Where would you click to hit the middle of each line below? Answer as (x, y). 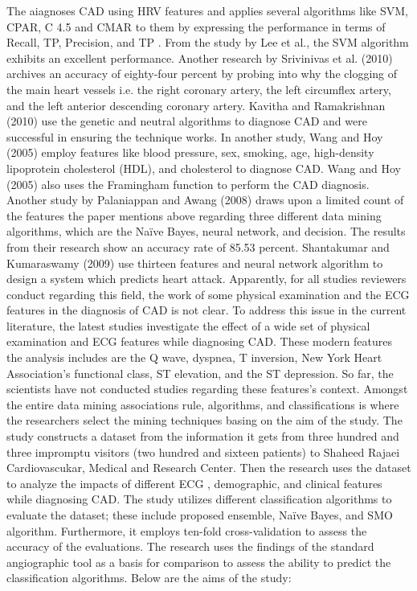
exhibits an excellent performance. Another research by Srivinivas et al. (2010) (200, 57)
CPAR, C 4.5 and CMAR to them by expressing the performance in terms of (196, 26)
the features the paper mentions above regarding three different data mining (194, 215)
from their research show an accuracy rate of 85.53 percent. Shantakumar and (198, 246)
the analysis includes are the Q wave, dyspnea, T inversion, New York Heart (194, 357)
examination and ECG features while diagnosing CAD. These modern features (200, 341)
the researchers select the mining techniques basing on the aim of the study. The (204, 420)
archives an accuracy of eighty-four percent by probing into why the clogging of (202, 74)
